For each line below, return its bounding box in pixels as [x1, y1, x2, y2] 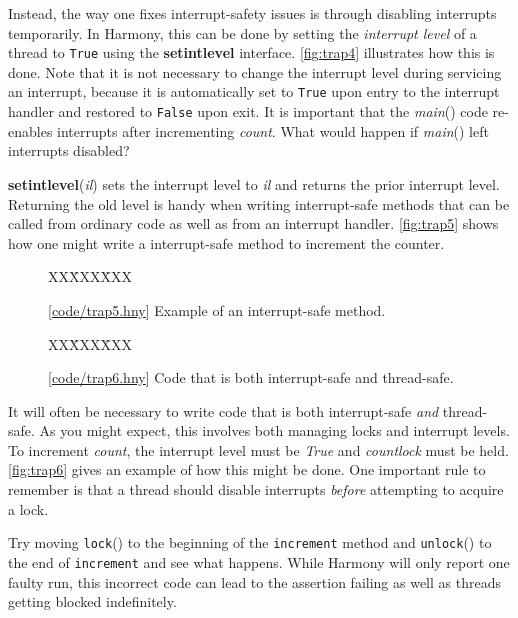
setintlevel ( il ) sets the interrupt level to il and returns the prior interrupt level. [8, 173, 500, 194]
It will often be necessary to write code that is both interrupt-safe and [8, 400, 439, 421]
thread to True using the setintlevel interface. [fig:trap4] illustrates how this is [8, 42, 495, 63]
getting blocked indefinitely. [8, 591, 177, 612]
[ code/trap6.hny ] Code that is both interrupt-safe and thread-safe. [48, 367, 454, 388]
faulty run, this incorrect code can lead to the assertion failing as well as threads [8, 571, 501, 592]
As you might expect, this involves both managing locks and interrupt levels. [39, 420, 510, 441]
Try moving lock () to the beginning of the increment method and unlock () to [8, 532, 492, 553]
